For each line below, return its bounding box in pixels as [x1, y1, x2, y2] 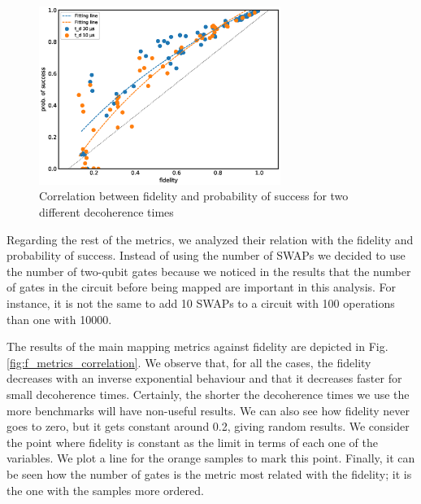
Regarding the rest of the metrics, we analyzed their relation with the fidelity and [7, 230, 414, 248]
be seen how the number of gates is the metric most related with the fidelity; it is [7, 465, 412, 482]
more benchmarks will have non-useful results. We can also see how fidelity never [7, 401, 410, 419]
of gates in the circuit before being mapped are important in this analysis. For [7, 278, 397, 296]
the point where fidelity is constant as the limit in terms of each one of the [7, 433, 378, 450]
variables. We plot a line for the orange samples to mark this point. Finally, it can [7, 449, 415, 467]
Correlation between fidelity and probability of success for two [39, 187, 349, 204]
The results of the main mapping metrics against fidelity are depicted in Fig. [7, 338, 388, 355]
